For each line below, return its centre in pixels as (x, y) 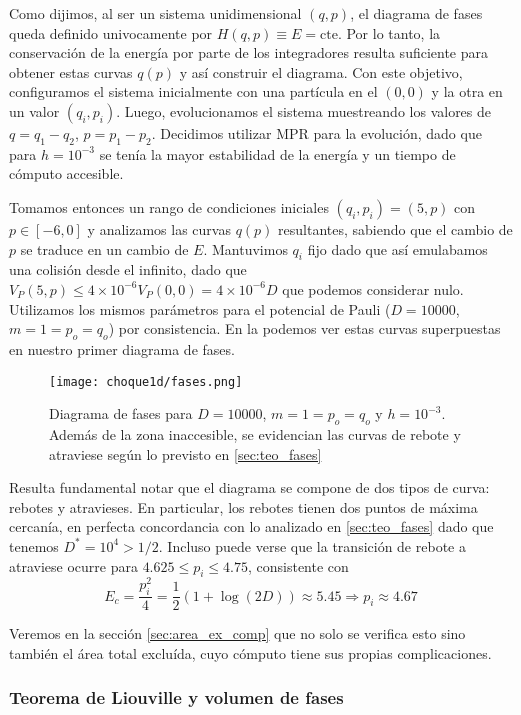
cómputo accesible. (66, 173)
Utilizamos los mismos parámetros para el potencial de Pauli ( (200, 308)
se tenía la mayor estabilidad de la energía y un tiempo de (277, 153)
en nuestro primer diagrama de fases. (122, 348)
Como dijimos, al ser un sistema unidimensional (155, 13)
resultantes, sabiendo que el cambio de (395, 228)
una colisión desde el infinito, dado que (128, 269)
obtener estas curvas (71, 71)
